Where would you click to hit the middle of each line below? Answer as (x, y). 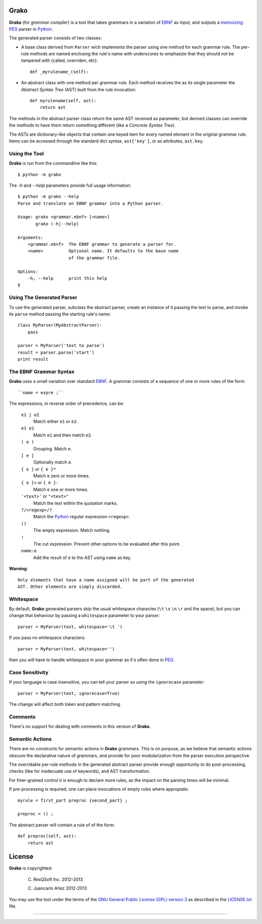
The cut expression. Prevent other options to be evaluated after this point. (107, 544)
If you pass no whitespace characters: (47, 638)
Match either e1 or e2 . (56, 421)
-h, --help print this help (67, 278)
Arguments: (31, 237)
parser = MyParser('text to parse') (61, 346)
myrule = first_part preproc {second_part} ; (73, 800)
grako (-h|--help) (57, 224)
